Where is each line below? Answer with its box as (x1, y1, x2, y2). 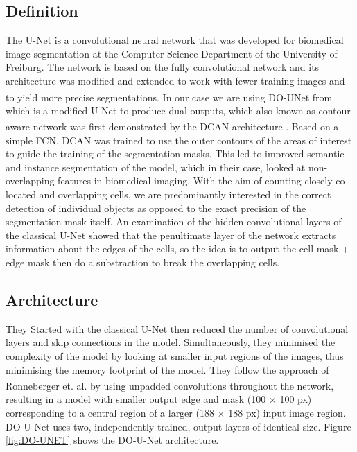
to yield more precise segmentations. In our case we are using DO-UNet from (6, 89, 333, 104)
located (6, 187, 36, 202)
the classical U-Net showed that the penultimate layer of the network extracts (6, 227, 336, 242)
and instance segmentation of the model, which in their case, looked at (6, 159, 306, 174)
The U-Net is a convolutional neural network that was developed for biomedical (6, 33, 344, 47)
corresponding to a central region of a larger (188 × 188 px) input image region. (6, 406, 346, 420)
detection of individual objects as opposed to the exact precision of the (6, 200, 306, 215)
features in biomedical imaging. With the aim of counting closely (58, 173, 333, 188)
